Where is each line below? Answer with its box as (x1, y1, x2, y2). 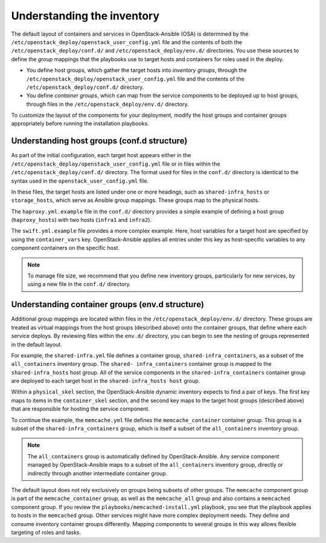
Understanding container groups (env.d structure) (11, 299, 205, 310)
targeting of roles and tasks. (11, 528, 81, 536)
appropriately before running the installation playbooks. (11, 120, 149, 127)
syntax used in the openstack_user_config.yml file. (11, 177, 149, 184)
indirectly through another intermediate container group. (27, 469, 168, 477)
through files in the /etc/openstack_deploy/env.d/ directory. (26, 100, 190, 108)
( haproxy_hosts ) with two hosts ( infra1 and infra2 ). (11, 216, 152, 224)
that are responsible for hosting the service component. (11, 405, 150, 412)
